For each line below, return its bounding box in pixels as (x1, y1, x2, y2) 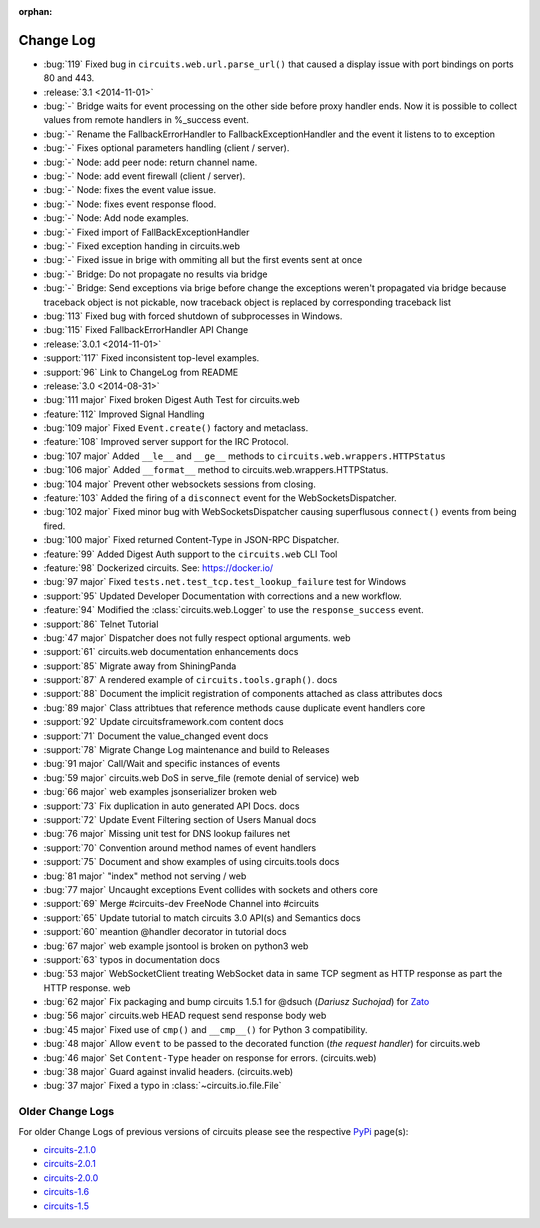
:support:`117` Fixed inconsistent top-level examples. (43, 352, 260, 364)
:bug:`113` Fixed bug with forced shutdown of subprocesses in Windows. (43, 310, 343, 322)
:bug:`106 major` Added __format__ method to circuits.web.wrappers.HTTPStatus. (43, 464, 389, 476)
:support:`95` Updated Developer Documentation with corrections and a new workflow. (43, 590, 402, 602)
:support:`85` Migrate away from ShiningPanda (43, 660, 237, 672)
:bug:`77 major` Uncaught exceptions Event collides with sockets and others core (43, 883, 379, 895)
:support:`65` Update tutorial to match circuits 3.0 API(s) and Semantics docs (43, 911, 361, 924)
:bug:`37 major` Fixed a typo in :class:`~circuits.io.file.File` (43, 1080, 282, 1092)
